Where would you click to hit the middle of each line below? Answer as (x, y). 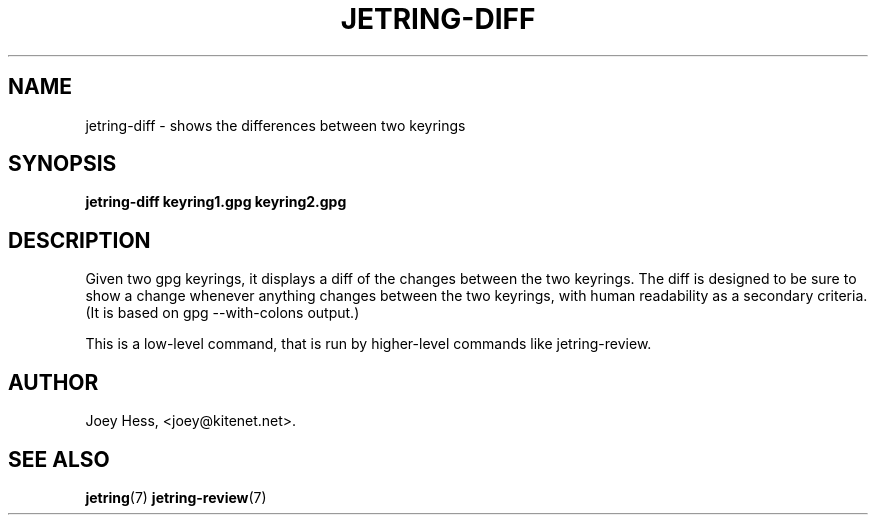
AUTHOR (53, 382)
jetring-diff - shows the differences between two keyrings (275, 125)
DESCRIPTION (79, 240)
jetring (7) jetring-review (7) (176, 497)
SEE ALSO (59, 459)
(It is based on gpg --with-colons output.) (222, 313)
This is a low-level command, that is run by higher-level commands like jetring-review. (368, 344)
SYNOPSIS (62, 164)
